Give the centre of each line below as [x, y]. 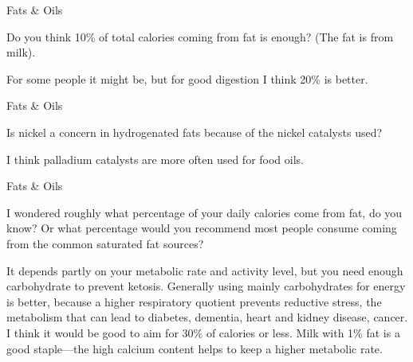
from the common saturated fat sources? [105, 243]
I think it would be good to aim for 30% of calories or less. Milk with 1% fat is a [203, 332]
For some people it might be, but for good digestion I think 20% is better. [187, 78]
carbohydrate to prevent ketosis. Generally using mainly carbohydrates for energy [206, 286]
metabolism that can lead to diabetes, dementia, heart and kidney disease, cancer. [207, 317]
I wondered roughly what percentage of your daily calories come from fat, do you [205, 212]
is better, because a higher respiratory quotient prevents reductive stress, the [194, 301]
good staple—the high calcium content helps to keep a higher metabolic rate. [195, 348]
